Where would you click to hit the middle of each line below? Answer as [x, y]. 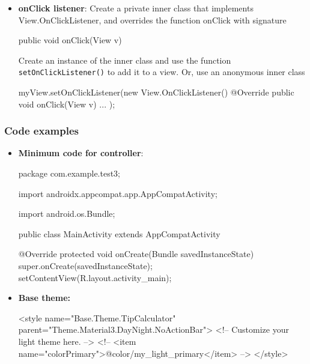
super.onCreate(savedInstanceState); [85, 265]
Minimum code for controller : [81, 153]
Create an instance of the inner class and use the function [125, 60]
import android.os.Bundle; [67, 214]
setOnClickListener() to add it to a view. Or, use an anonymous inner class [162, 72]
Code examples [41, 131]
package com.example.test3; [69, 173]
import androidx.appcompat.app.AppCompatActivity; [118, 193]
